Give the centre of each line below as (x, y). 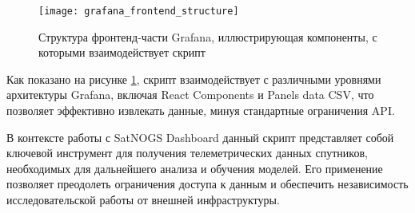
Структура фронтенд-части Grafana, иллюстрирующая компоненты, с (208, 36)
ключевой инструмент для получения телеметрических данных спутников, (187, 153)
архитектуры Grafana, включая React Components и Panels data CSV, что (190, 95)
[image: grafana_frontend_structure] (139, 11)
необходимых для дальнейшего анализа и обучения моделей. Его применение (195, 168)
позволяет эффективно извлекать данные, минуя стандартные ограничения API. (201, 110)
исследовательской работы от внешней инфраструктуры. (143, 199)
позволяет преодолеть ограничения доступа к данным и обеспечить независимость (207, 184)
